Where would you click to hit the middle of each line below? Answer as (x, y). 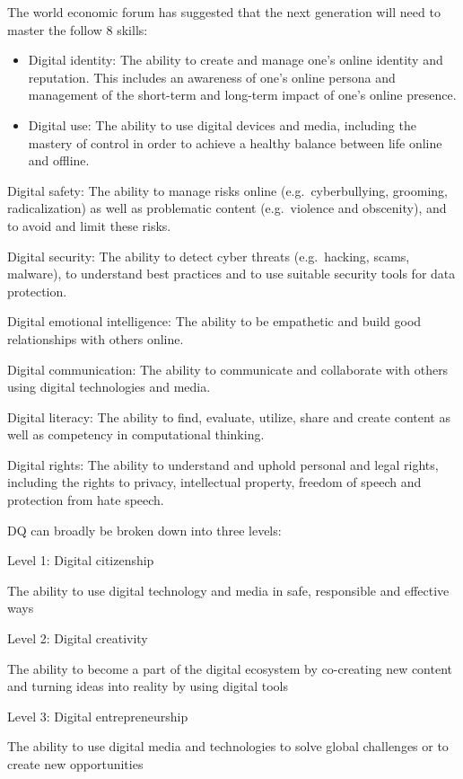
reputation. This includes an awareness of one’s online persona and (212, 77)
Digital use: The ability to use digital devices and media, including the (222, 124)
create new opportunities (75, 764)
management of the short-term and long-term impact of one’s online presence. (242, 95)
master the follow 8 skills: (78, 29)
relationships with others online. (96, 338)
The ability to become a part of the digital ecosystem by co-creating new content (230, 668)
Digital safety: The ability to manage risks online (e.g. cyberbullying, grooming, (227, 190)
